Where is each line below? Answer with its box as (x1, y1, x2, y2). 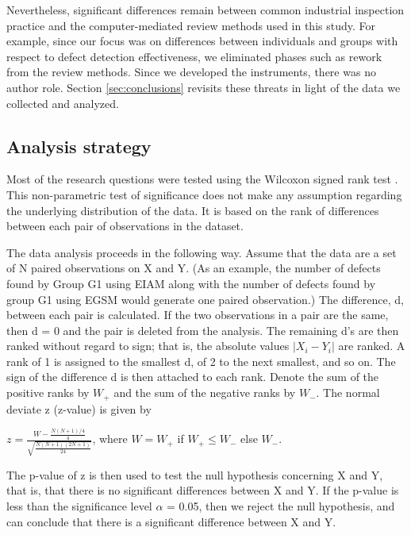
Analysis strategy (6, 133, 152, 158)
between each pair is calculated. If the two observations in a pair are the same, (6, 306, 389, 323)
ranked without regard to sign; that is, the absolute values (6, 337, 290, 354)
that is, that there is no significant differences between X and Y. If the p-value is (6, 482, 399, 498)
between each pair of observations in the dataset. (6, 217, 244, 234)
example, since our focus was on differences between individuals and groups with (6, 33, 398, 49)
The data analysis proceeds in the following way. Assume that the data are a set (6, 244, 397, 260)
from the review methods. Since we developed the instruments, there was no (6, 64, 376, 80)
